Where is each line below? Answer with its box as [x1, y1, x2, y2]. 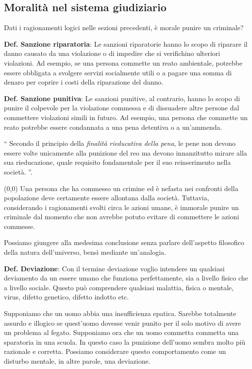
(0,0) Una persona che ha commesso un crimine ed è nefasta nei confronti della [4, 183, 238, 193]
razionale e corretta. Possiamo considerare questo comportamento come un [4, 346, 226, 356]
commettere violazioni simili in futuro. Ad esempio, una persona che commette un [4, 112, 248, 122]
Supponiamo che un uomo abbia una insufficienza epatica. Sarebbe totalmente [4, 308, 236, 318]
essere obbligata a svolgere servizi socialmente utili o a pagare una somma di [4, 67, 232, 77]
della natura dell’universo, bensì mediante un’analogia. [4, 247, 166, 257]
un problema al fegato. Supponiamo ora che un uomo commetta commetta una [4, 327, 239, 337]
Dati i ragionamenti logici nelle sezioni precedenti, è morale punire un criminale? [4, 22, 244, 33]
